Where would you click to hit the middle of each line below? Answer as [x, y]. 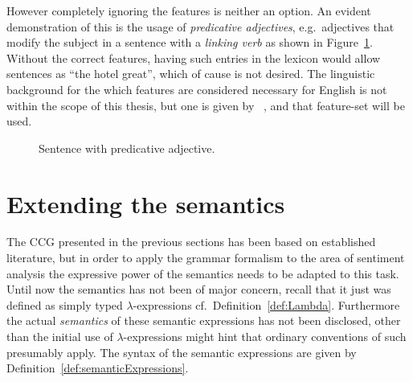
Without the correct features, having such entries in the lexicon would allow [194, 58]
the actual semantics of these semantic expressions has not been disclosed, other [204, 320]
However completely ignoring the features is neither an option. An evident [189, 10]
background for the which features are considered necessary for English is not [197, 89]
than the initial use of [60, 337]
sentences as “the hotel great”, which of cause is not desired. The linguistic [191, 74]
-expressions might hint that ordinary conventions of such [265, 337]
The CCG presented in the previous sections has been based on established [191, 242]
